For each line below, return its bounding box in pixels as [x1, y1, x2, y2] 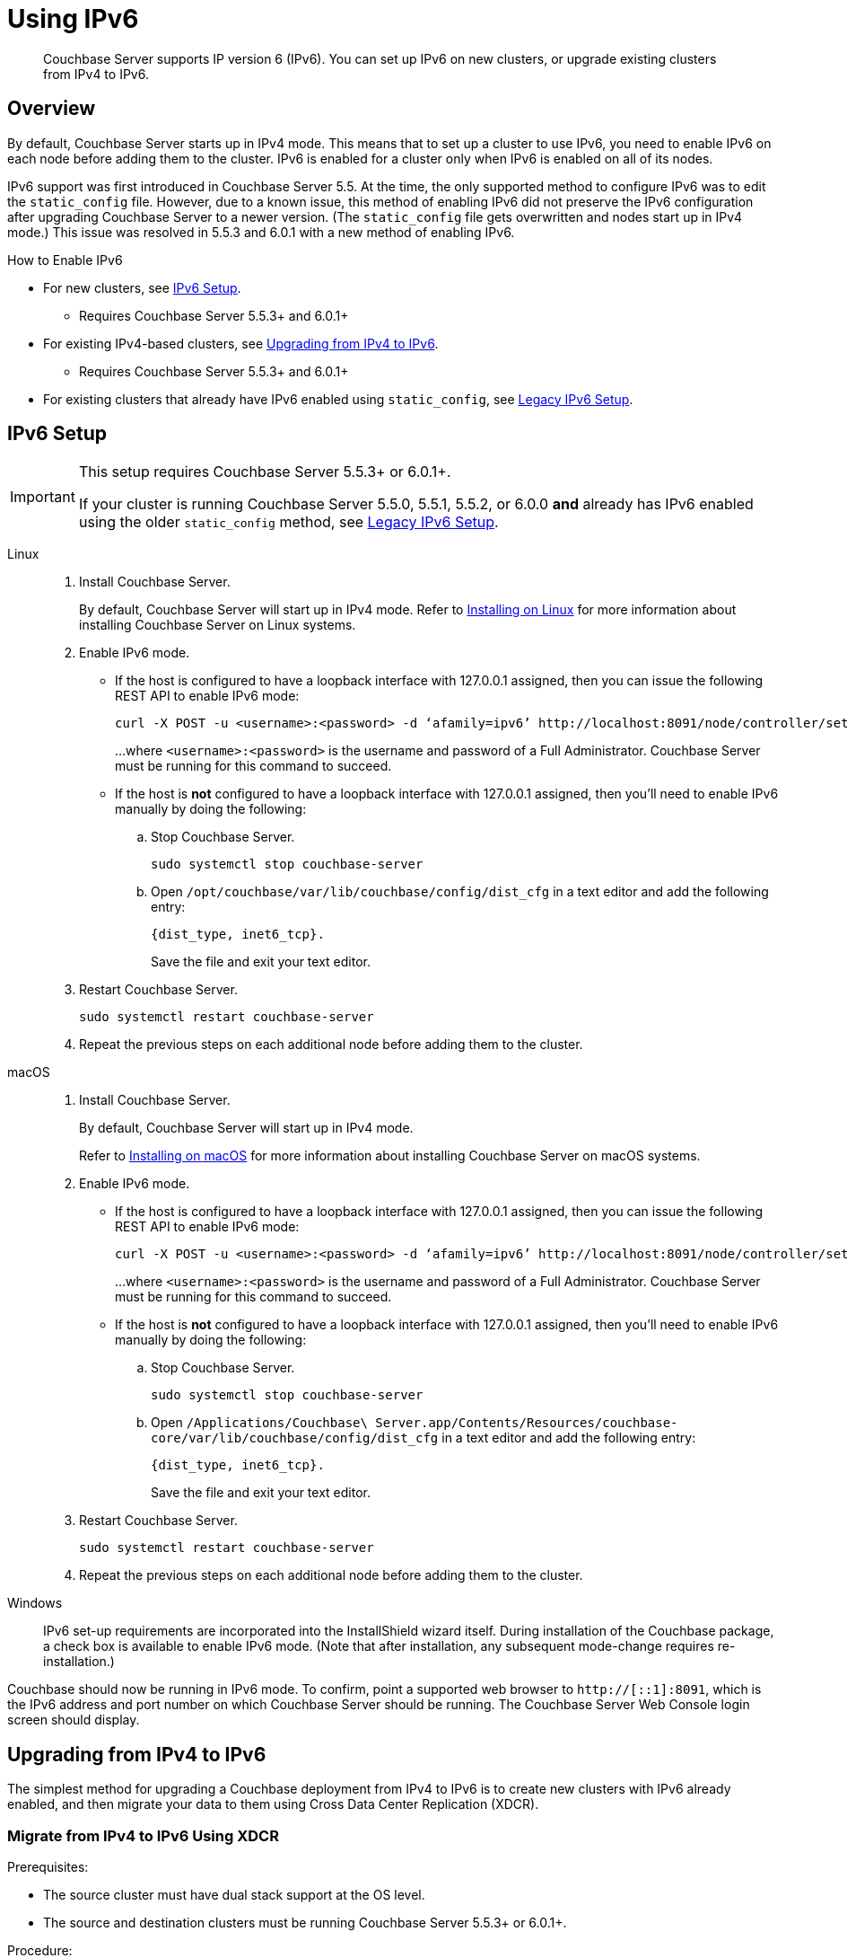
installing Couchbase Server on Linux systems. [79, 617, 356, 633]
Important [10, 488, 75, 507]
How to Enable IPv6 [7, 251, 123, 268]
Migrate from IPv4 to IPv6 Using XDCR [7, 1826, 279, 1845]
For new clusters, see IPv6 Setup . [43, 279, 241, 295]
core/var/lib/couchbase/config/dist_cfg [151, 1431, 439, 1446]
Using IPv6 [7, 4, 139, 34]
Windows [7, 1595, 63, 1611]
